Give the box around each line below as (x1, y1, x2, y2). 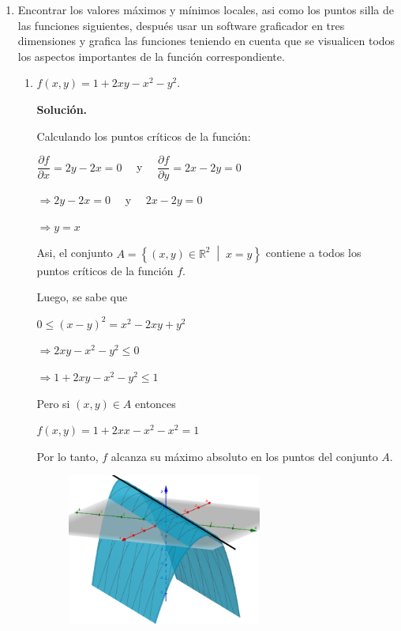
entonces (135, 395, 176, 411)
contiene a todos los (265, 244, 362, 261)
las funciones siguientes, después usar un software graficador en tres (17, 17, 345, 33)
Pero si (36, 395, 70, 411)
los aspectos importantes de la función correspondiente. (17, 47, 285, 64)
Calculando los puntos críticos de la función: (36, 127, 251, 144)
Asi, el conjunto (36, 244, 113, 261)
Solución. (36, 100, 88, 117)
